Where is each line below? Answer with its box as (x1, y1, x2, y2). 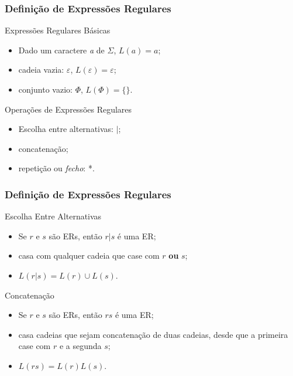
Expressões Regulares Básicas (5, 24, 111, 36)
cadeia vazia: (18, 63, 64, 76)
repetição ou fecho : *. (18, 162, 95, 174)
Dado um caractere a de (18, 43, 105, 56)
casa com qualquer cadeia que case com (18, 249, 160, 262)
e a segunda (59, 340, 102, 352)
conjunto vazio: (18, 83, 73, 95)
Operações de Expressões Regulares (5, 103, 132, 115)
